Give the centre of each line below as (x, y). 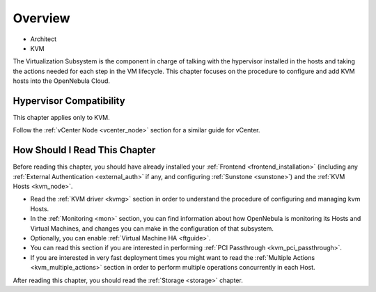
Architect (44, 39)
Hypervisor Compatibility (69, 101)
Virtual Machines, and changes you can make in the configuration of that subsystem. (152, 228)
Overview (41, 18)
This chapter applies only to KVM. (62, 118)
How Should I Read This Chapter (84, 150)
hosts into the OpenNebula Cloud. (62, 81)
